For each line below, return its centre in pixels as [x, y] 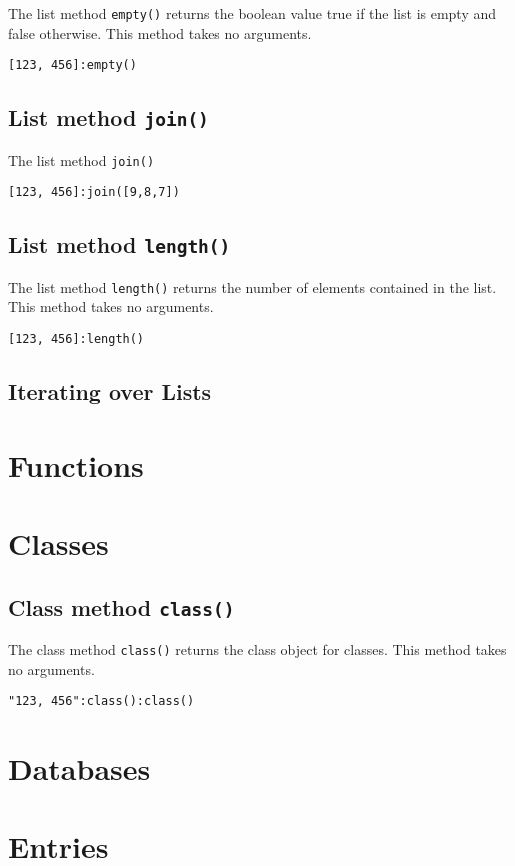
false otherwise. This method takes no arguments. [160, 32]
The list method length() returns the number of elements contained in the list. [252, 286]
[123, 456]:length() [76, 339]
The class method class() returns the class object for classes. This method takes [257, 649]
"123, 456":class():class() [101, 701]
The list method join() [81, 159]
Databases [79, 768]
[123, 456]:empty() [72, 65]
